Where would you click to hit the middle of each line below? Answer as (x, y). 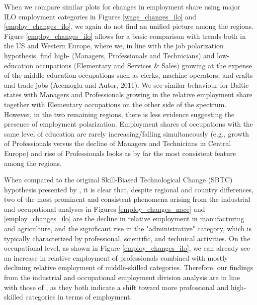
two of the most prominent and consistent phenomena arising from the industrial (127, 199)
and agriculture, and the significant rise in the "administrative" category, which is (128, 229)
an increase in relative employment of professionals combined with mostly (116, 257)
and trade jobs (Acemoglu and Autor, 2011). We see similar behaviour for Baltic (127, 84)
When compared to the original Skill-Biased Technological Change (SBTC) (118, 180)
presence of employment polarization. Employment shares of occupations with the (128, 124)
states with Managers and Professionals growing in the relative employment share (128, 94)
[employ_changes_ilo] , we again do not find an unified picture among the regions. (129, 26)
